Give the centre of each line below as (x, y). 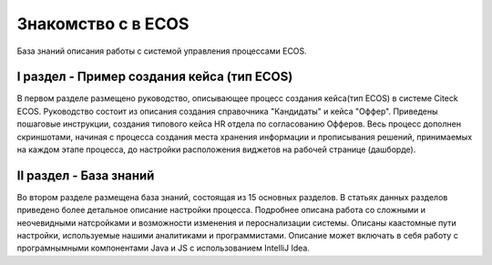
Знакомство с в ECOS (103, 24)
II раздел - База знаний (86, 175)
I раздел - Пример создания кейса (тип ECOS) (155, 77)
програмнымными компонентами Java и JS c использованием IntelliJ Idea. (163, 248)
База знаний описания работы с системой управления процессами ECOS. (162, 51)
